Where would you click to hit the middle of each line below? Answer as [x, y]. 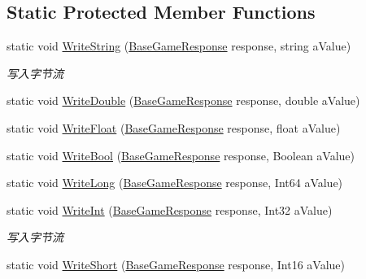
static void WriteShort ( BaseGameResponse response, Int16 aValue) [176, 264]
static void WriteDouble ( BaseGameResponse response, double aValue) [183, 100]
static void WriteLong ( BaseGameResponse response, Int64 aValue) [175, 183]
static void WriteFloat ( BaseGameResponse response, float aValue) [174, 127]
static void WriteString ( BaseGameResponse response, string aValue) [179, 46]
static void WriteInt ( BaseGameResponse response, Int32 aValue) [170, 209]
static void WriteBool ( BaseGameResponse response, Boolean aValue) [181, 155]
